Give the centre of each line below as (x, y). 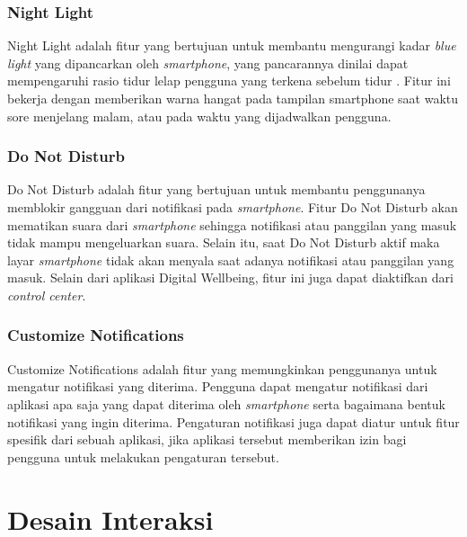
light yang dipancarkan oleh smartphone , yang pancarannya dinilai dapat (208, 63)
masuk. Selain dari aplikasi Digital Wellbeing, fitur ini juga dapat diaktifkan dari (230, 277)
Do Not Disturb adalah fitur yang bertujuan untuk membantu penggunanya (216, 189)
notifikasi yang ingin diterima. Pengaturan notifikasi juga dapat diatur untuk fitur (233, 421)
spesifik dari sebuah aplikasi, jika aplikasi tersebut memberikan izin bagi (207, 439)
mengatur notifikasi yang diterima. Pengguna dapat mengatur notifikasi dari (218, 386)
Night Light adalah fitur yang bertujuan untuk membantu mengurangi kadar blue (232, 45)
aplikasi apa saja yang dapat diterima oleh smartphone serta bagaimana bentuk (226, 403)
